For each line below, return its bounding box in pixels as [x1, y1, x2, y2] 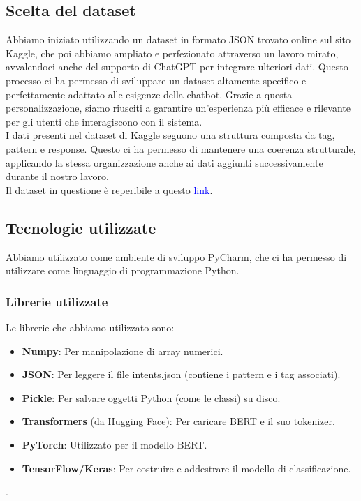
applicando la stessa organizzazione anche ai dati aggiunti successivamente [6, 155, 323, 170]
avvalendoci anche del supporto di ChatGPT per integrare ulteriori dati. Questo [6, 59, 348, 74]
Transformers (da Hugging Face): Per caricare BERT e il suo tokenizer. [22, 414, 335, 428]
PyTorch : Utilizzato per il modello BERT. [22, 437, 207, 451]
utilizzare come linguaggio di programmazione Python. [6, 263, 240, 278]
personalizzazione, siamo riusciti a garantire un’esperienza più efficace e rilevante [6, 100, 351, 115]
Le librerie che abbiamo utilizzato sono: [6, 320, 175, 334]
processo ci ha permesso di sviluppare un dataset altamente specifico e [6, 73, 307, 87]
